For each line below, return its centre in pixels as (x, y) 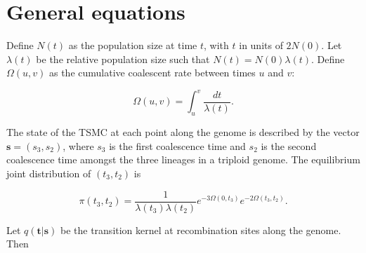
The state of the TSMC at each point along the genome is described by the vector (183, 132)
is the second (289, 145)
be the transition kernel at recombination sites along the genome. (201, 230)
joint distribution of (49, 173)
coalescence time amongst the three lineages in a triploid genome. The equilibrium (183, 159)
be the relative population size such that (123, 59)
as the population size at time (133, 45)
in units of (261, 45)
